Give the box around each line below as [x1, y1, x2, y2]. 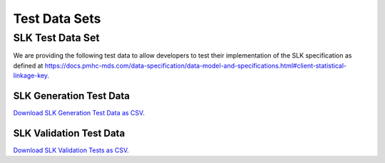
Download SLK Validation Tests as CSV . [13, 146, 130, 154]
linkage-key [13, 71, 48, 80]
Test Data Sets [13, 11, 101, 26]
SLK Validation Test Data [13, 127, 125, 139]
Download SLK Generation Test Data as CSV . [13, 109, 145, 117]
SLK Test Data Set [13, 31, 100, 44]
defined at [13, 61, 43, 70]
